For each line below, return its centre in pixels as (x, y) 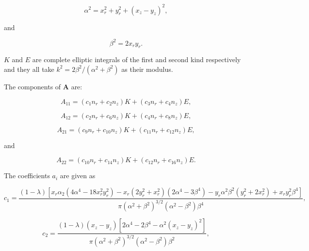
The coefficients (27, 176)
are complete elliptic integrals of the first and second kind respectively (137, 59)
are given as (78, 176)
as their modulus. (147, 69)
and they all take (29, 69)
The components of (33, 86)
